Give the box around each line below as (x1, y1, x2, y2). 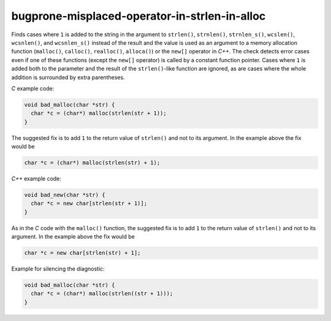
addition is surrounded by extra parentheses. (11, 74, 125, 81)
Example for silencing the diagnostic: (11, 265, 105, 273)
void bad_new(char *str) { (24, 191, 105, 198)
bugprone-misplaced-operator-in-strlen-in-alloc (11, 9, 266, 23)
